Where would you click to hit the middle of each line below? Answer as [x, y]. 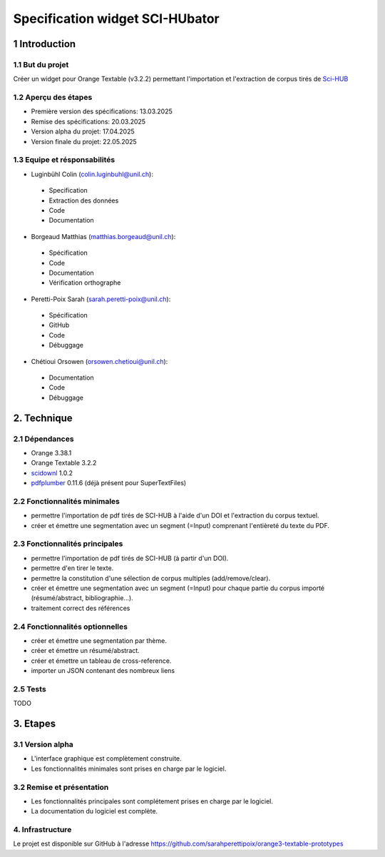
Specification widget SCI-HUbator [117, 19]
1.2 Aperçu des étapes [53, 98]
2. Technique [43, 418]
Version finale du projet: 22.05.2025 [84, 141]
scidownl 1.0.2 [52, 473]
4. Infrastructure [42, 830]
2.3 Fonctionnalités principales [68, 544]
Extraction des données [84, 201]
